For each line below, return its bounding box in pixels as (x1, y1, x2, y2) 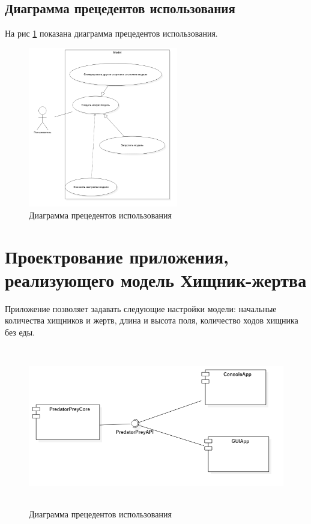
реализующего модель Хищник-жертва (5, 267, 307, 292)
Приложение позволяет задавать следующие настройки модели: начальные (5, 302, 277, 315)
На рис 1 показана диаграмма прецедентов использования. (5, 27, 218, 40)
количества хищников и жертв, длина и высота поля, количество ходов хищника (5, 314, 298, 327)
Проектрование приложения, (5, 244, 229, 268)
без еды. (5, 326, 35, 339)
